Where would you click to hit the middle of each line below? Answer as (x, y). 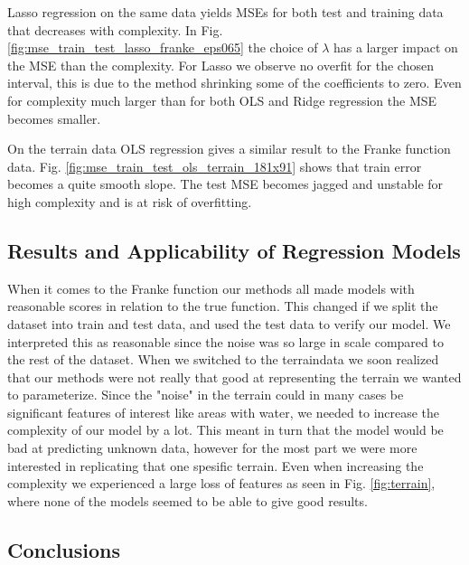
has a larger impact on (395, 47)
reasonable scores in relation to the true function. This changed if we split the (223, 306)
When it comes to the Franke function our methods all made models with (211, 288)
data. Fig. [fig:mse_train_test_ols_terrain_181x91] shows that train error (215, 166)
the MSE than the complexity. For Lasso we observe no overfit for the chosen (220, 65)
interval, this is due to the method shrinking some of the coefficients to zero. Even (234, 83)
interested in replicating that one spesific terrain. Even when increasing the (216, 465)
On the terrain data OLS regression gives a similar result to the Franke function (229, 149)
